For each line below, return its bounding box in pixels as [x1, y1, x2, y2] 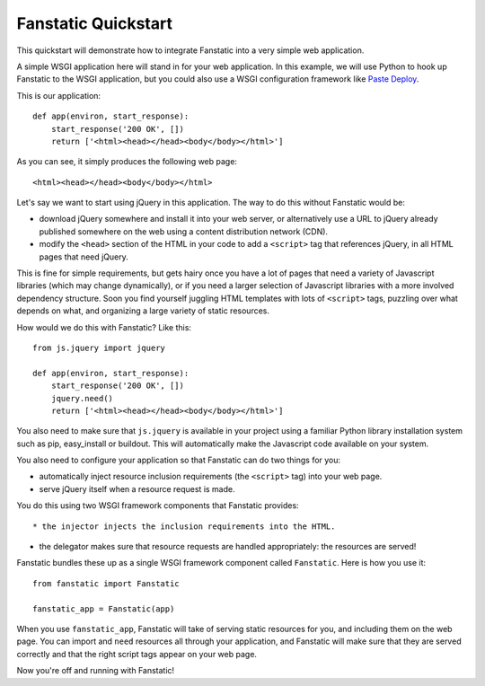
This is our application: [16, 90, 101, 101]
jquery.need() [50, 393, 114, 403]
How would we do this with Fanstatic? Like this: [16, 321, 192, 332]
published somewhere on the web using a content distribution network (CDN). [39, 225, 328, 237]
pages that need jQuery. [39, 251, 129, 262]
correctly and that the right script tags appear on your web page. [16, 648, 258, 659]
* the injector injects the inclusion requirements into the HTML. [32, 521, 336, 532]
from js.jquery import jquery [32, 342, 166, 353]
